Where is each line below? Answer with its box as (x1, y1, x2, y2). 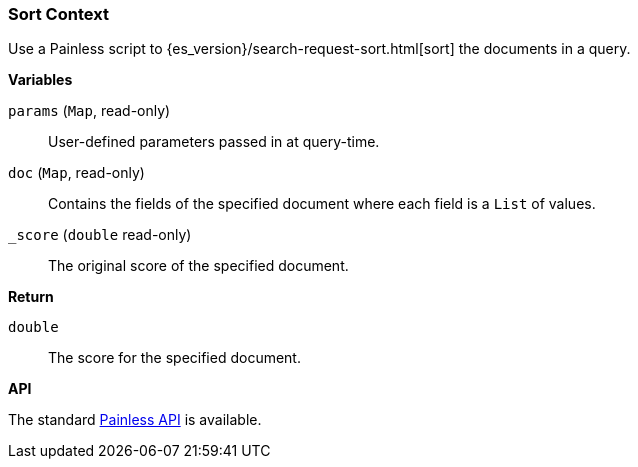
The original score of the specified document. (48, 257, 349, 275)
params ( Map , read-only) (8, 102, 171, 120)
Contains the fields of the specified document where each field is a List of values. (48, 195, 596, 213)
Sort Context (8, 4, 109, 24)
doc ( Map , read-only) (8, 164, 145, 182)
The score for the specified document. (48, 349, 301, 367)
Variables (8, 71, 73, 89)
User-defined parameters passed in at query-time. (48, 133, 380, 151)
